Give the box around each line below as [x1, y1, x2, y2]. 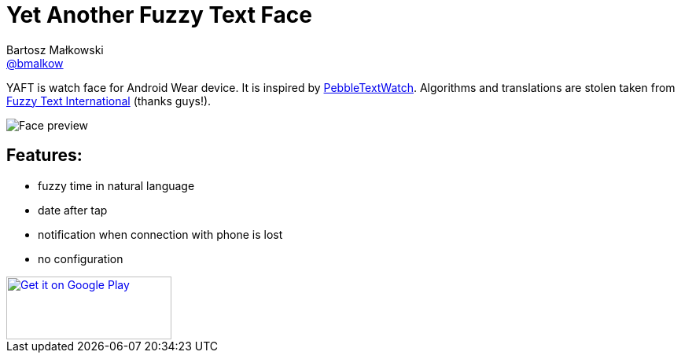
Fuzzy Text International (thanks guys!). [6, 93, 212, 108]
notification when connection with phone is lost [38, 227, 283, 241]
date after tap [38, 203, 108, 217]
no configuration [38, 251, 123, 266]
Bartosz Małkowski [6, 42, 104, 57]
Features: [6, 145, 83, 166]
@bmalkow [6, 56, 64, 70]
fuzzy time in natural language [38, 178, 195, 192]
